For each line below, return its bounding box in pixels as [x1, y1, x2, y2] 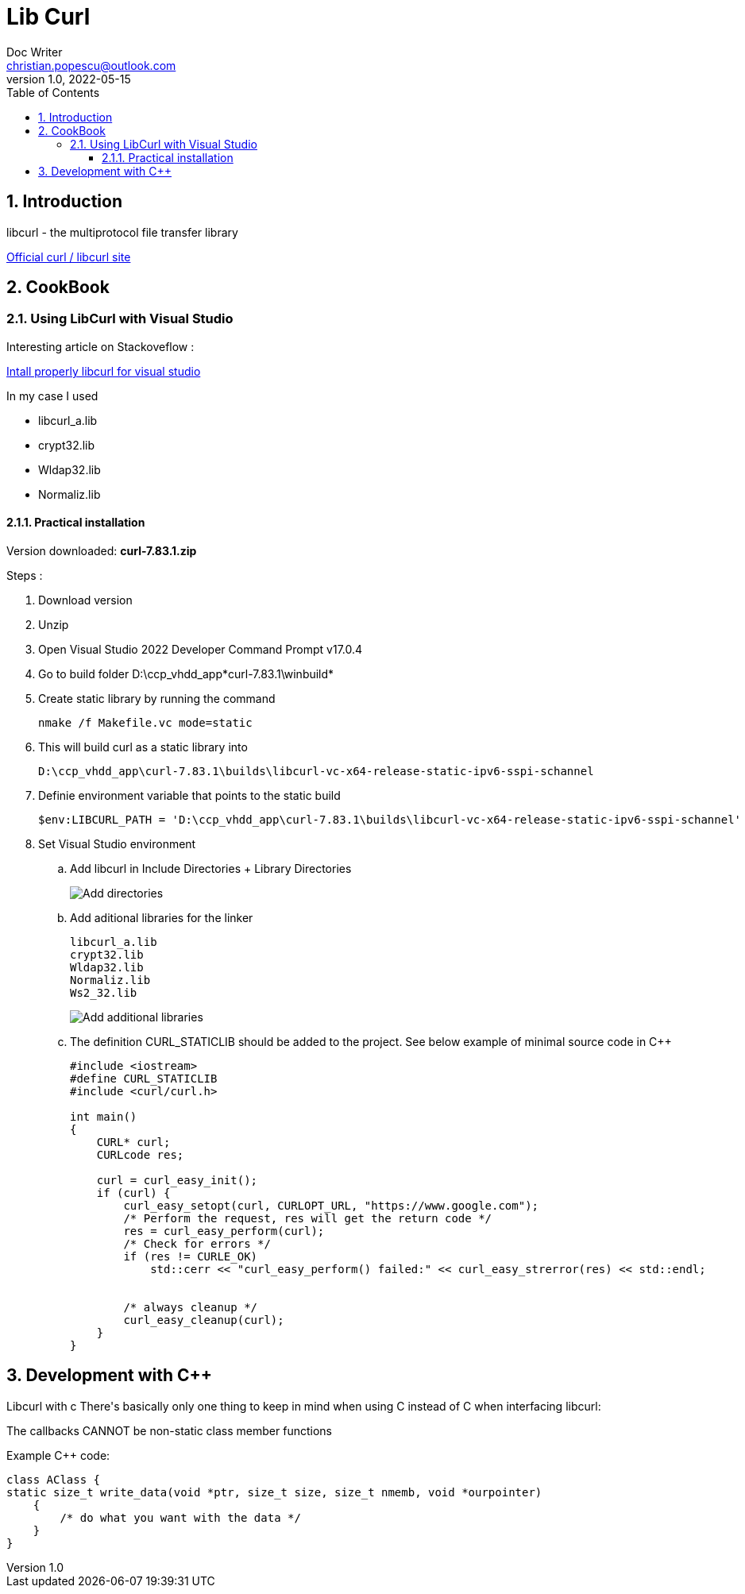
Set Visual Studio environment [38, 837, 196, 851]
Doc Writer [6, 44, 63, 59]
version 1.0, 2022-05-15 [6, 71, 131, 86]
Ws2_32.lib [70, 986, 137, 1000]
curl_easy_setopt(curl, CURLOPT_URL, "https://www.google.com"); [123, 1199, 539, 1213]
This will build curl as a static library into [38, 740, 248, 755]
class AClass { [6, 1472, 101, 1486]
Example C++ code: [6, 1448, 110, 1462]
